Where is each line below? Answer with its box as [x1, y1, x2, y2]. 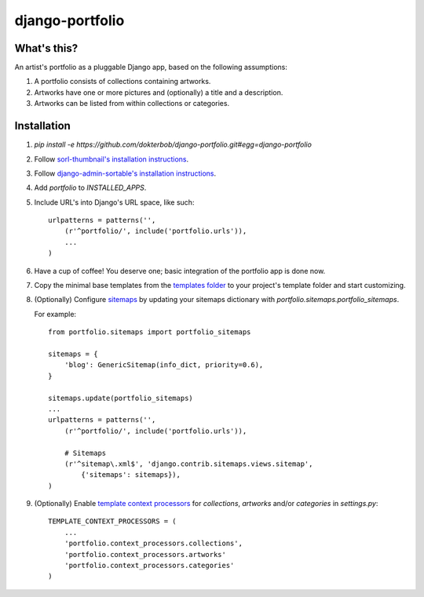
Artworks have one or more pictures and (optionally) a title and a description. [34, 87, 283, 97]
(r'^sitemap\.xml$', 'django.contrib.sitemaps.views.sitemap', [64, 459, 313, 468]
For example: [34, 309, 77, 319]
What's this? [14, 42, 79, 55]
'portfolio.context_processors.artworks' [64, 550, 227, 559]
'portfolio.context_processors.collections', [64, 539, 243, 548]
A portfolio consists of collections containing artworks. [34, 77, 211, 86]
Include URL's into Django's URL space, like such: [34, 197, 195, 207]
